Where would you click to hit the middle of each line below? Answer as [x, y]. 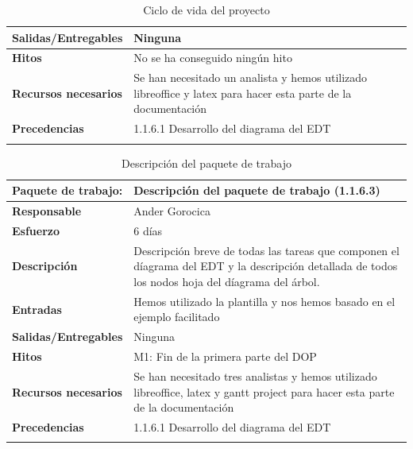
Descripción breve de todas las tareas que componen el [266, 250]
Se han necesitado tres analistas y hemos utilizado [255, 375]
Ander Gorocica [172, 211]
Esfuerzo [36, 230]
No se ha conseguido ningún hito [213, 58]
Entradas [37, 309]
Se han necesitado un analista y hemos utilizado [251, 77]
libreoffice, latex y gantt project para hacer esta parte [264, 391]
